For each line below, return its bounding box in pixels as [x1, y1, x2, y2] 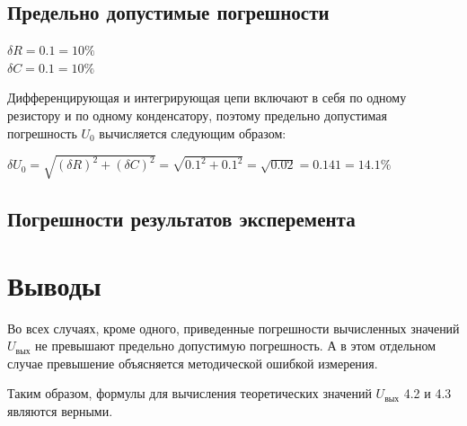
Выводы [7, 266, 101, 303]
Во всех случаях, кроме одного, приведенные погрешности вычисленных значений [7, 318, 460, 337]
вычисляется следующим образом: [99, 123, 286, 142]
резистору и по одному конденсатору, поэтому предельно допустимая [7, 105, 387, 124]
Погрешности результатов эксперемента [7, 205, 356, 233]
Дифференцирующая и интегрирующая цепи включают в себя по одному [7, 88, 407, 107]
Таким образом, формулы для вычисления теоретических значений [7, 384, 372, 403]
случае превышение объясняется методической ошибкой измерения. [7, 353, 378, 372]
